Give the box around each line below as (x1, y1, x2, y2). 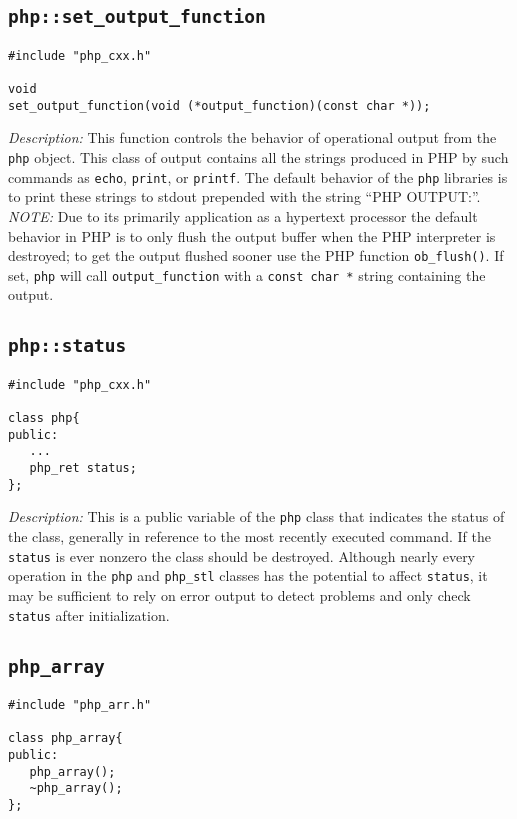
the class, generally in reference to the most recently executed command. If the (8, 526, 491, 547)
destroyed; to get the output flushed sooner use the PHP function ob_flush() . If (8, 245, 504, 266)
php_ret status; (29, 461, 137, 476)
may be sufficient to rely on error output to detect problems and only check (8, 584, 471, 605)
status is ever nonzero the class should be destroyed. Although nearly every (8, 545, 476, 566)
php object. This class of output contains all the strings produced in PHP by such (8, 147, 509, 167)
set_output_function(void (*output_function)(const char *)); (8, 98, 431, 113)
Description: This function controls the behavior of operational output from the (8, 127, 497, 148)
